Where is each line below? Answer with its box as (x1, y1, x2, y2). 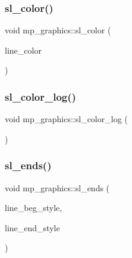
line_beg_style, (5, 201, 62, 214)
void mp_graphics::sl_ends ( (5, 181, 110, 194)
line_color (5, 43, 42, 56)
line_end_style (5, 221, 60, 234)
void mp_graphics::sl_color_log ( (5, 113, 128, 125)
